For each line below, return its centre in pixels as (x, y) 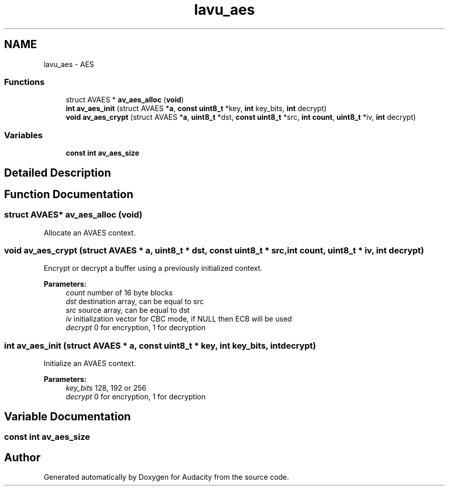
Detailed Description (58, 173)
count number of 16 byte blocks (119, 293)
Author (22, 457)
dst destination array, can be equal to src (135, 302)
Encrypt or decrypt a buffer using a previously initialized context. (153, 268)
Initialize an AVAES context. (90, 364)
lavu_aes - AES (69, 64)
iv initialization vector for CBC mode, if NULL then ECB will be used (179, 319)
